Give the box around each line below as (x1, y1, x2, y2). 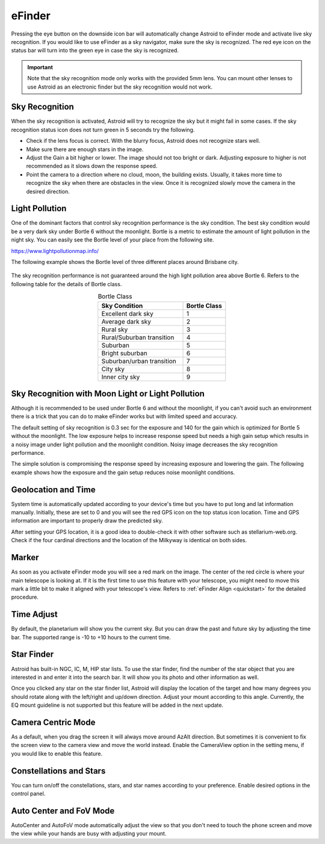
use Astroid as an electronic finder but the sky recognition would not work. (27, 83, 213, 90)
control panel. (11, 790, 46, 798)
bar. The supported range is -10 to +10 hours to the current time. (11, 633, 171, 641)
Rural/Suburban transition (101, 333, 175, 342)
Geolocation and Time (11, 484, 96, 495)
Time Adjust (11, 609, 58, 620)
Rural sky (101, 325, 128, 334)
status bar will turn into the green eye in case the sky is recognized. (11, 47, 179, 54)
